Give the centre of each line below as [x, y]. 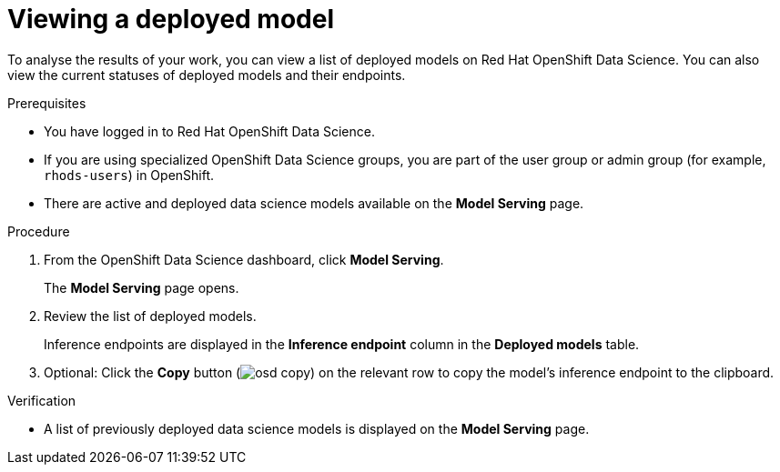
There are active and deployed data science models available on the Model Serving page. [314, 203]
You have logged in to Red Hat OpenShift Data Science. [209, 131]
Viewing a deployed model [171, 19]
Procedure [39, 231]
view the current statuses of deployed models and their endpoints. [207, 75]
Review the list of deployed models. [150, 316]
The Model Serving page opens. [142, 287]
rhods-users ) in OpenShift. [129, 175]
